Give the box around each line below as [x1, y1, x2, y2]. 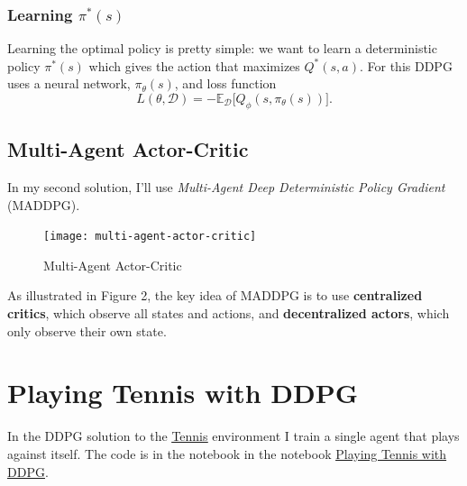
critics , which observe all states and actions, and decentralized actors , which [7, 304, 450, 323]
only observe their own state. [7, 321, 167, 340]
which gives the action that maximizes [88, 56, 300, 75]
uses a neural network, [7, 74, 131, 93]
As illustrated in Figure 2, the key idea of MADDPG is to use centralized [7, 286, 423, 305]
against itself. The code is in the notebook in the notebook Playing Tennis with [7, 444, 447, 463]
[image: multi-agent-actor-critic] [43, 230, 257, 243]
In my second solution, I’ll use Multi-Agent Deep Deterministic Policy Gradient [7, 178, 445, 196]
